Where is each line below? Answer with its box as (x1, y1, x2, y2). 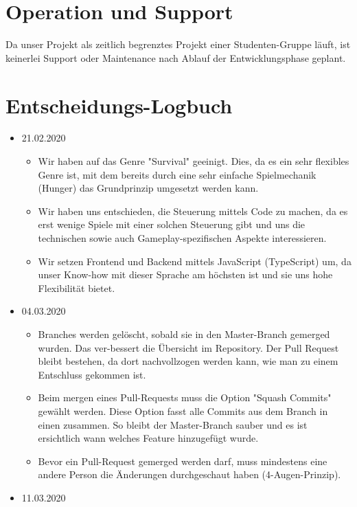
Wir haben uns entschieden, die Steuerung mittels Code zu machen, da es (38, 203, 348, 218)
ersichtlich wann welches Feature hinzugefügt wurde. (38, 431, 259, 445)
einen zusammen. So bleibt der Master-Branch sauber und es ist (38, 417, 308, 431)
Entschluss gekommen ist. (38, 367, 146, 381)
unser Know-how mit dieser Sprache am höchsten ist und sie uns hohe (38, 267, 333, 282)
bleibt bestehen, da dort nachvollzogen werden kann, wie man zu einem (38, 354, 338, 368)
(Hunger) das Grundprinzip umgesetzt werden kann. (38, 181, 259, 195)
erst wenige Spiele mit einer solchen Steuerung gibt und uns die (38, 217, 306, 232)
